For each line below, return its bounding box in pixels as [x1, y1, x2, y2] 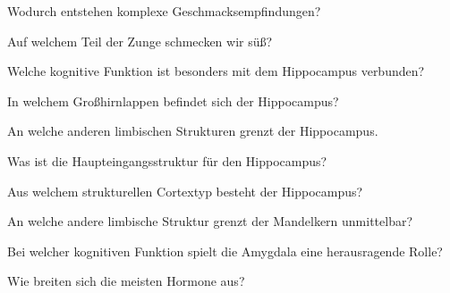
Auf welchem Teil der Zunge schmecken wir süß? [7, 31, 273, 50]
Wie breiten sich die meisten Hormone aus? [7, 272, 245, 290]
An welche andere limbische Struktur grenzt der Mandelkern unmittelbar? [7, 212, 413, 230]
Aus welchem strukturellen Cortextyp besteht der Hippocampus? [7, 181, 363, 200]
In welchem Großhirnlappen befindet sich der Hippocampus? [7, 91, 339, 110]
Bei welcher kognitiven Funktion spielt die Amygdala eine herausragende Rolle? [7, 241, 443, 260]
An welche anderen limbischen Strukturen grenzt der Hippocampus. [7, 121, 378, 140]
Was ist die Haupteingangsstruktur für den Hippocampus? [7, 151, 327, 170]
